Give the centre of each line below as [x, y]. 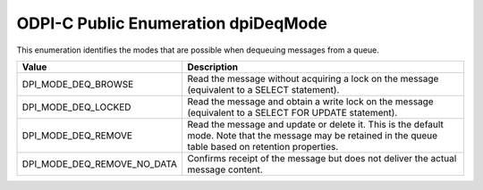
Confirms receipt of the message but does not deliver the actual [322, 158]
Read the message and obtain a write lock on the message [310, 101]
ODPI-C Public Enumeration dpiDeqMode [172, 23]
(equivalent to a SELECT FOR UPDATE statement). [292, 112]
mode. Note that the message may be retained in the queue [313, 136]
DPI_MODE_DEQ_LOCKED [76, 107]
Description [213, 67]
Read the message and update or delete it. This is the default [316, 124]
